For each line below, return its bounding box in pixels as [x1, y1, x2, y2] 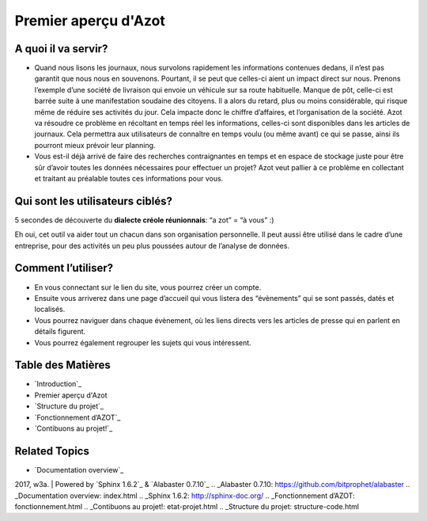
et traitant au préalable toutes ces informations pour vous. [34, 173, 224, 183]
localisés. [34, 305, 66, 314]
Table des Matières [14, 359, 111, 372]
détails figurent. [34, 327, 86, 337]
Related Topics [14, 444, 90, 458]
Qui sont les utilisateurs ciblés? [14, 194, 173, 207]
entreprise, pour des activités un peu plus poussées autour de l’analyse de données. [14, 241, 290, 250]
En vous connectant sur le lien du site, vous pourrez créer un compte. [34, 282, 262, 292]
